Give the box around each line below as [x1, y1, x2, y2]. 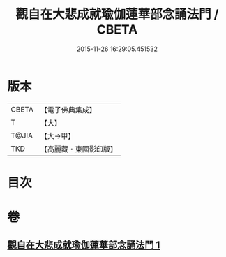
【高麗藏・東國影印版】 [40, 144, 117, 154]
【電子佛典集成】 [40, 105, 96, 115]
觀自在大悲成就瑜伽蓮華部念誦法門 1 [7, 239, 160, 251]
